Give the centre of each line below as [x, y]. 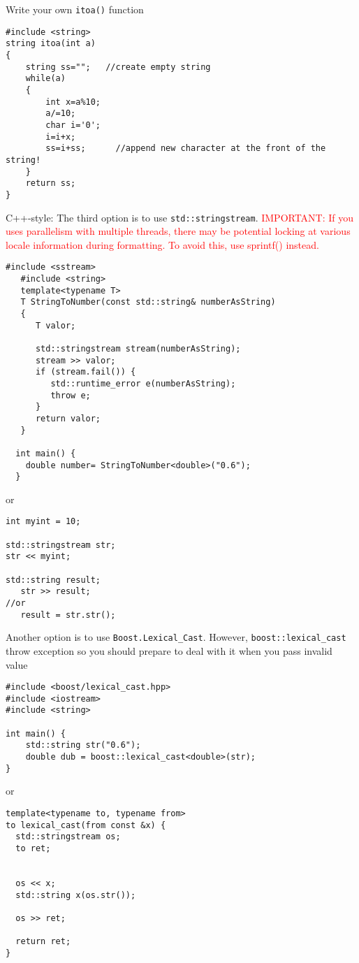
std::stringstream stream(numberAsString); [138, 348]
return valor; [68, 418]
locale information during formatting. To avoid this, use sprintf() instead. [162, 244]
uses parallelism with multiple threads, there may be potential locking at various [178, 231]
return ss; [51, 183]
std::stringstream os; [68, 837]
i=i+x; [61, 137]
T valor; [56, 325]
